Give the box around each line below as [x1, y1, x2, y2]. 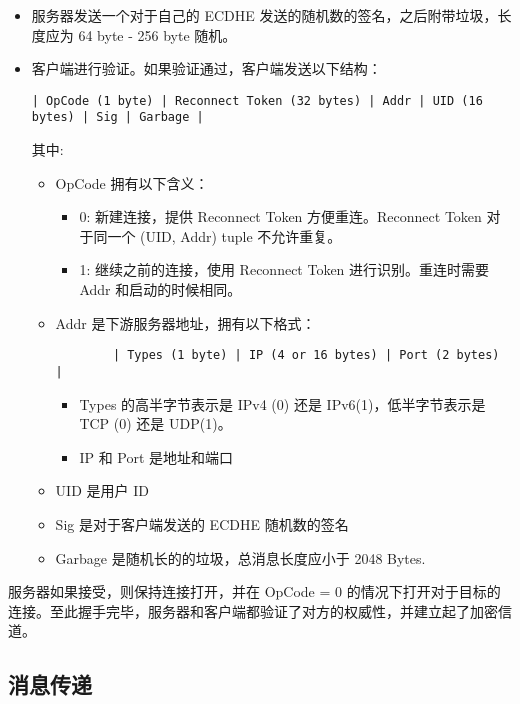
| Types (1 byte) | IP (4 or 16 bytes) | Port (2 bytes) [112, 348, 500, 363]
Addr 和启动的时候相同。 [79, 279, 242, 300]
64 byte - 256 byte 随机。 [78, 24, 237, 45]
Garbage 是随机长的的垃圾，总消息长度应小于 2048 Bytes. [55, 547, 426, 568]
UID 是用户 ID [55, 480, 149, 501]
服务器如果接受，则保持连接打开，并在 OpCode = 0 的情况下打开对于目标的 [8, 581, 501, 602]
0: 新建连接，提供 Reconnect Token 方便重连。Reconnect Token [79, 206, 482, 227]
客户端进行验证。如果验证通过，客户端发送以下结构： [31, 58, 382, 79]
